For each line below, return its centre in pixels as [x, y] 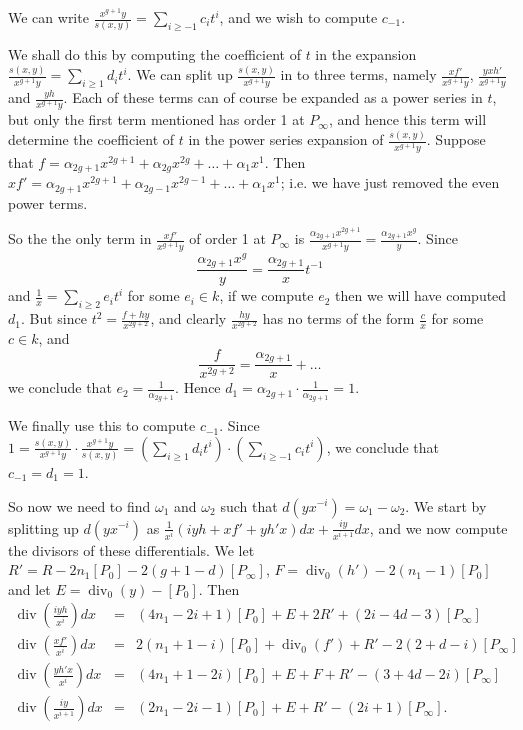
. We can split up [180, 74]
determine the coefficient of [91, 139]
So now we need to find [79, 505]
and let [29, 588]
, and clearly [188, 318]
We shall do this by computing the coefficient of [154, 54]
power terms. [48, 202]
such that [249, 505]
